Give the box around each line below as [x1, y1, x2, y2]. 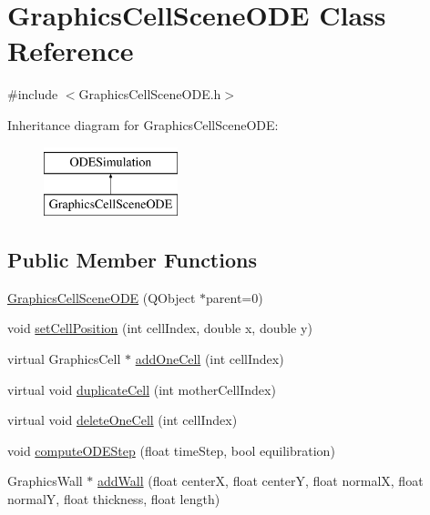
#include [7, 85, 58, 104]
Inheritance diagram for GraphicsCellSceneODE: [7, 115, 279, 134]
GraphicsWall [7, 471, 83, 490]
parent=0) [206, 288, 263, 307]
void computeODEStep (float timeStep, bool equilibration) [7, 440, 335, 459]
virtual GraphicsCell [7, 349, 121, 369]
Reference [7, 32, 134, 69]
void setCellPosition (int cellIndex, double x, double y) [7, 318, 312, 338]
